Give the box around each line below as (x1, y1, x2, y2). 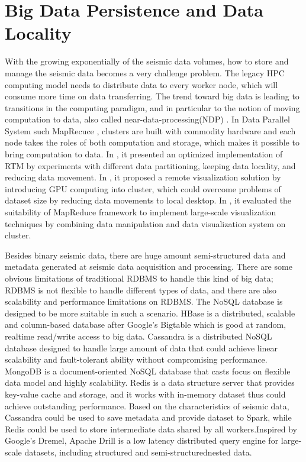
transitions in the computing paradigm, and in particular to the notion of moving (5, 101, 300, 114)
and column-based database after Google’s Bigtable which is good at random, (5, 318, 286, 331)
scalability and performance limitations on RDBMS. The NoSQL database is (5, 295, 283, 308)
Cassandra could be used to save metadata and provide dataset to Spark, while (5, 411, 292, 424)
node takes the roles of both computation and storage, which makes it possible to (5, 136, 299, 148)
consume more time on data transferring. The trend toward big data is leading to (5, 90, 299, 102)
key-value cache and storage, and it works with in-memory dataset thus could (5, 387, 286, 400)
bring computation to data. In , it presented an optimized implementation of (5, 148, 283, 160)
